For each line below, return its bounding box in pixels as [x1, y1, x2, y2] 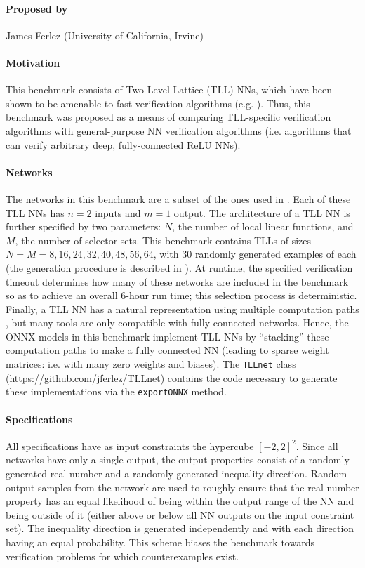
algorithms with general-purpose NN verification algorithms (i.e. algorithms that [6, 123, 352, 138]
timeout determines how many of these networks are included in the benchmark [6, 274, 349, 289]
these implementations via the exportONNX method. [6, 384, 227, 399]
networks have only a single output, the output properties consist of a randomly [6, 452, 350, 467]
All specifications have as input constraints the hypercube [6, 438, 254, 453]
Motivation [6, 55, 60, 70]
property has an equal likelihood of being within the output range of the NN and [6, 494, 354, 508]
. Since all [296, 438, 338, 453]
